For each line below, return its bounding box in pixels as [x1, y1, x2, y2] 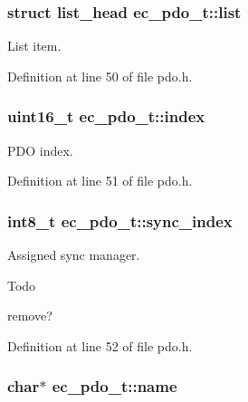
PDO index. [7, 140, 73, 159]
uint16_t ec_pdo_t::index [7, 105, 205, 128]
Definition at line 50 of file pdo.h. [7, 66, 193, 85]
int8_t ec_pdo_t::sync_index [7, 209, 233, 232]
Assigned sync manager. [7, 245, 140, 264]
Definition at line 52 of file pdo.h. [7, 336, 193, 355]
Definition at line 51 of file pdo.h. [7, 171, 193, 190]
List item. [7, 36, 62, 55]
